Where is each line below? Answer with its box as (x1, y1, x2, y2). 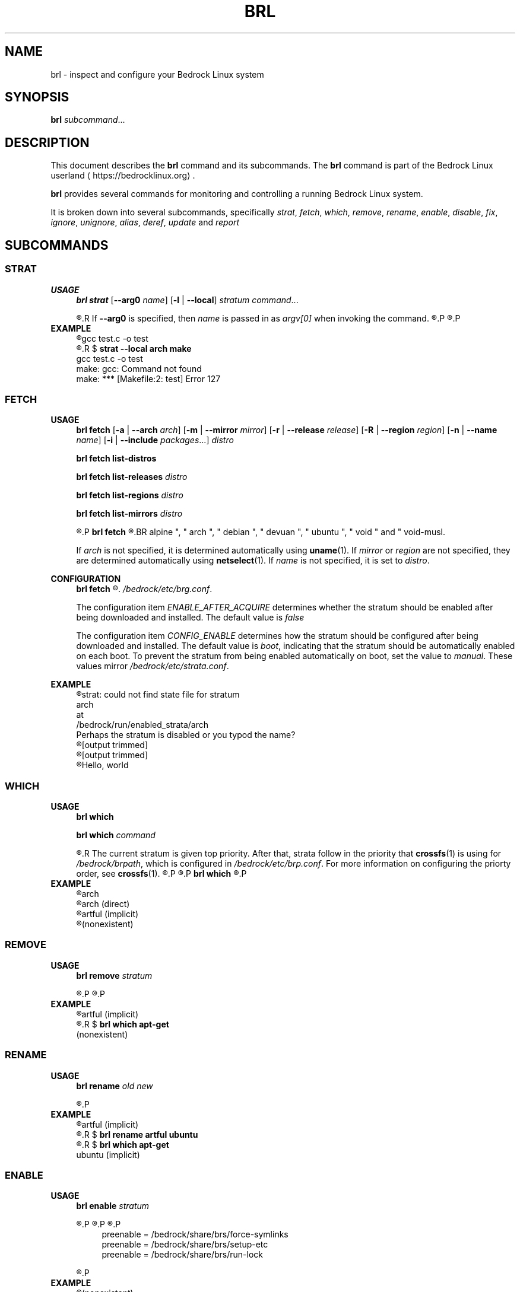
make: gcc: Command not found (76, 363, 202, 374)
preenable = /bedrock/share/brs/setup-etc (102, 1239, 268, 1250)
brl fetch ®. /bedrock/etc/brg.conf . (76, 584, 213, 594)
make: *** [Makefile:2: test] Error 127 (76, 373, 221, 384)
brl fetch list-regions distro (76, 490, 183, 501)
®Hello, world (76, 760, 129, 771)
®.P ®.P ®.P (76, 1219, 121, 1230)
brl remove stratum (76, 970, 153, 981)
